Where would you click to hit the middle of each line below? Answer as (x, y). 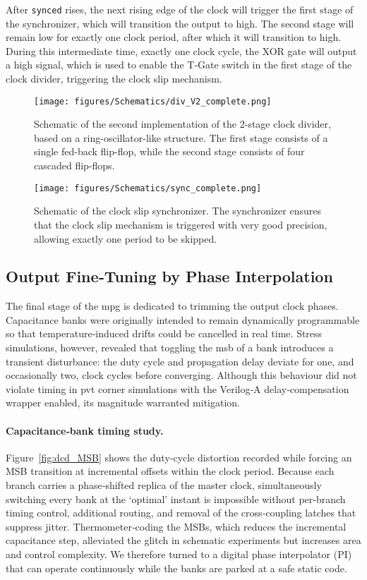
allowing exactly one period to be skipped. (126, 238)
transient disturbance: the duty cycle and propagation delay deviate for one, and (180, 361)
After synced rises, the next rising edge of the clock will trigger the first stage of (180, 9)
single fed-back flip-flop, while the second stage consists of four (169, 151)
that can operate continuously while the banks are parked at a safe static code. (176, 568)
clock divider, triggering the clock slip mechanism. (114, 79)
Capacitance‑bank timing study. (85, 430)
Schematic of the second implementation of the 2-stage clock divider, (182, 124)
